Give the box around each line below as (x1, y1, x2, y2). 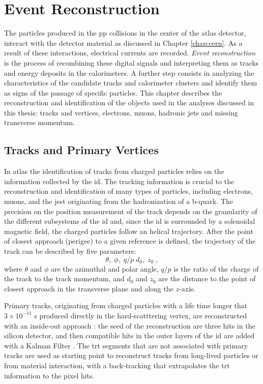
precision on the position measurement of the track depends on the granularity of (4, 205, 257, 216)
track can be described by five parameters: (4, 246, 136, 256)
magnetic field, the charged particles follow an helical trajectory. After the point (4, 225, 253, 236)
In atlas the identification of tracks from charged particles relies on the (4, 166, 224, 176)
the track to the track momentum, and (4, 273, 125, 284)
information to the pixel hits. (4, 370, 95, 380)
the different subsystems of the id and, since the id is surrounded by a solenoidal (4, 216, 255, 226)
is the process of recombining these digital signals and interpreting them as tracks (4, 57, 259, 68)
